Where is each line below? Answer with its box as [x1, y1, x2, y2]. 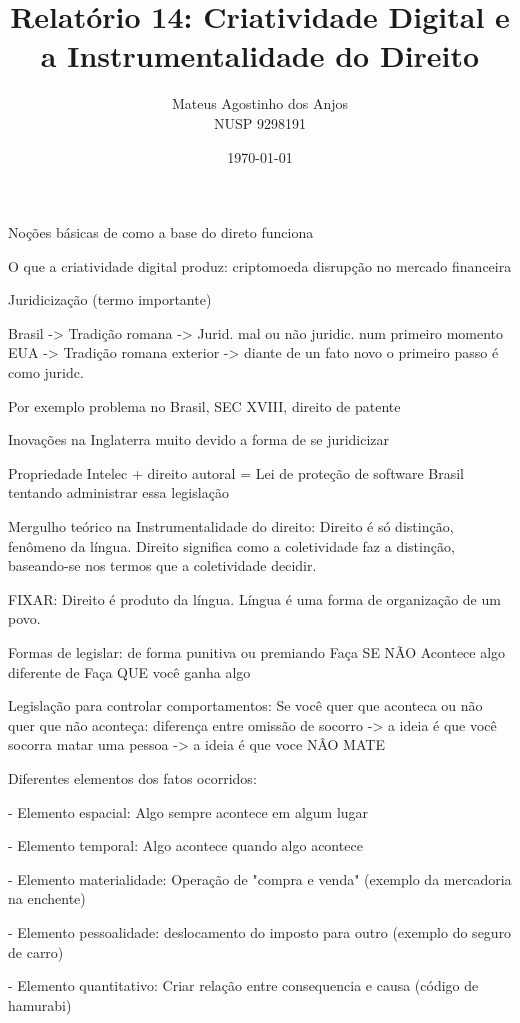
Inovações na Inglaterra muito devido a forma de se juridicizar [8, 429, 390, 450]
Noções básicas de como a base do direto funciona [8, 222, 314, 243]
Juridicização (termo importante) [8, 289, 212, 310]
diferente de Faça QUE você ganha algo [8, 661, 251, 682]
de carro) [8, 941, 64, 962]
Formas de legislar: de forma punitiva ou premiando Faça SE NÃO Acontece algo [8, 642, 506, 662]
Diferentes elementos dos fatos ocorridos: [8, 767, 257, 788]
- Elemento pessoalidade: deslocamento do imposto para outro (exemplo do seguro [8, 921, 512, 942]
